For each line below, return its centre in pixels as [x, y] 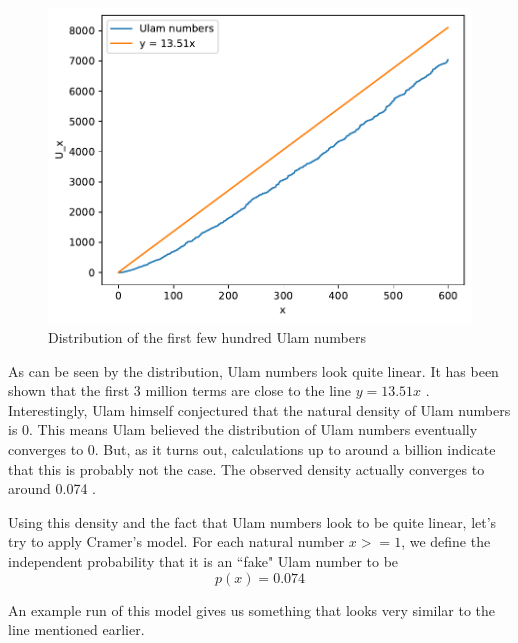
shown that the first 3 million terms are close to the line [179, 390]
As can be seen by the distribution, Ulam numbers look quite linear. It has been [253, 370]
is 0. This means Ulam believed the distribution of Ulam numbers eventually [243, 429]
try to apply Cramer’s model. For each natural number [176, 541]
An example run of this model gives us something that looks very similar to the [252, 609]
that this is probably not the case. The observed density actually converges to [246, 468]
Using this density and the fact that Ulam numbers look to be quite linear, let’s [252, 521]
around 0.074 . [52, 488]
